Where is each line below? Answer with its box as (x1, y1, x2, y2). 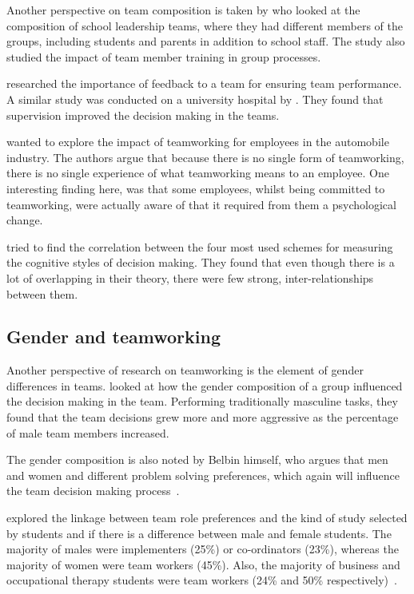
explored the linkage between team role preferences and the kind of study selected (6, 509, 408, 526)
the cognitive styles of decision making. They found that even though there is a (6, 254, 395, 271)
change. (6, 212, 43, 228)
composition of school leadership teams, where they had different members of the (6, 17, 403, 34)
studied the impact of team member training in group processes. (6, 48, 321, 65)
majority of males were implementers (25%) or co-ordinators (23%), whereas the (6, 541, 399, 557)
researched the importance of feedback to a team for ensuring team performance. (6, 75, 402, 92)
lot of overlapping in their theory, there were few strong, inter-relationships (6, 269, 374, 286)
